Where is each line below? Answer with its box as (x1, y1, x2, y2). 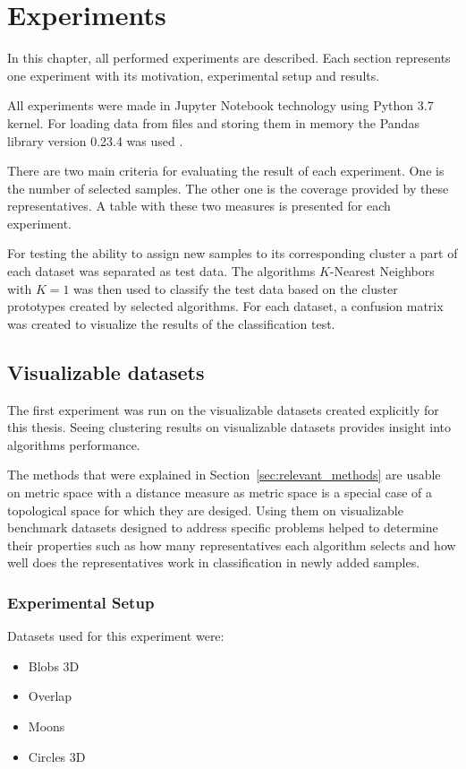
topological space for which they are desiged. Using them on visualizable (7, 500, 403, 519)
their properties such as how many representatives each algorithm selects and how (7, 535, 456, 554)
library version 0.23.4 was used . (7, 131, 183, 150)
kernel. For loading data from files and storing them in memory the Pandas (7, 113, 419, 132)
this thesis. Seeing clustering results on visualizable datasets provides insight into (7, 418, 452, 436)
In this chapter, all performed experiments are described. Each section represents (7, 48, 451, 67)
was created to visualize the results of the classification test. (7, 314, 335, 333)
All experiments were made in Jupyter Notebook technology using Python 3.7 (7, 96, 434, 115)
